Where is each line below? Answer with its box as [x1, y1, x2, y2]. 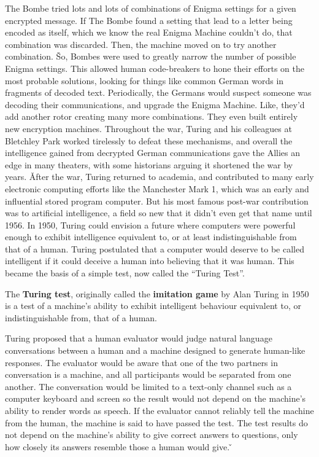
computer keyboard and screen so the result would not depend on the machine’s [5, 392, 306, 405]
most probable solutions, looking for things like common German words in [5, 74, 284, 87]
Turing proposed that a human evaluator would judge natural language [5, 332, 272, 345]
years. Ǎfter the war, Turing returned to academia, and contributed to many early [5, 170, 314, 183]
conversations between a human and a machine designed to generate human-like [5, 344, 306, 357]
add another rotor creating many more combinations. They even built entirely [5, 110, 298, 123]
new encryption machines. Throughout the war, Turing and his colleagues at [5, 122, 292, 135]
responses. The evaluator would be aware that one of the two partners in [5, 356, 278, 369]
